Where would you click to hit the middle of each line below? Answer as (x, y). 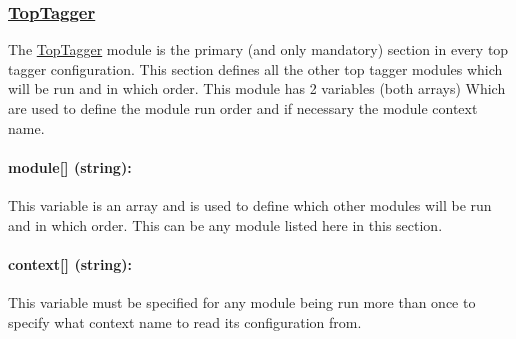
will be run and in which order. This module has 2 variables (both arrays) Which (257, 88)
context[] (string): (70, 263)
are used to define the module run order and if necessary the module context (243, 108)
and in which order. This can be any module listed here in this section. (225, 224)
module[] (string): (70, 166)
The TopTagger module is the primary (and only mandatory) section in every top (258, 49)
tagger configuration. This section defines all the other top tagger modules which (255, 68)
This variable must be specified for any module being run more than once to (242, 301)
